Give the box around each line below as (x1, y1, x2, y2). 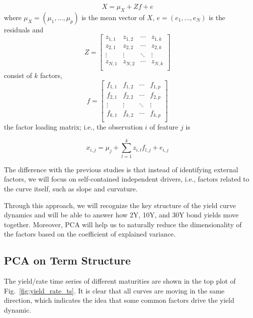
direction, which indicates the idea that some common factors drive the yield (4, 295, 234, 305)
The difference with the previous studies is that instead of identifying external (4, 164, 238, 174)
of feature (150, 122, 178, 132)
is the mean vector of (81, 12, 145, 22)
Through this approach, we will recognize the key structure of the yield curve (4, 200, 236, 210)
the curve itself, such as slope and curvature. (4, 183, 138, 193)
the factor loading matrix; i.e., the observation (4, 122, 143, 132)
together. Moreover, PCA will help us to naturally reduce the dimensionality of (4, 219, 242, 229)
